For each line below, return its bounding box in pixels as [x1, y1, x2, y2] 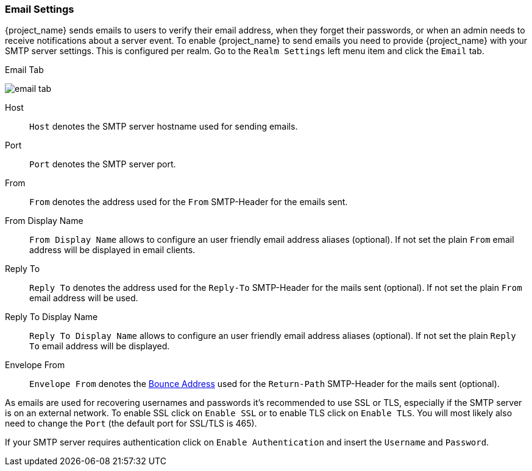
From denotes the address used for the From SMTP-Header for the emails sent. [29, 197, 348, 208]
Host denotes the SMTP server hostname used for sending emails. [29, 121, 298, 132]
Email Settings [5, 3, 74, 15]
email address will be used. [29, 293, 138, 304]
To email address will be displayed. [29, 341, 170, 352]
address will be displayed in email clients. [29, 245, 196, 256]
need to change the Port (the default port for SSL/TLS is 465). [5, 418, 257, 429]
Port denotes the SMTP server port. [29, 159, 176, 170]
